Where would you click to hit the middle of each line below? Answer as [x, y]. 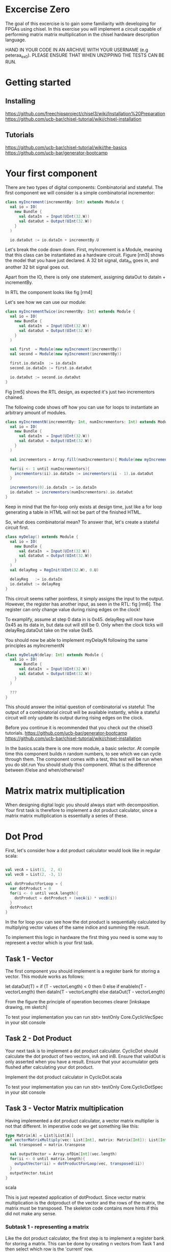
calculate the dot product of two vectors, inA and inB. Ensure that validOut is [85, 1056]
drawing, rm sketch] [26, 1007]
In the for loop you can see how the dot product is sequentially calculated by [85, 922]
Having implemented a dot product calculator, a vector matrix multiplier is [82, 1121]
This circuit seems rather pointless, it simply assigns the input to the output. [85, 598]
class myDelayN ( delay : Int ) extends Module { [54, 655]
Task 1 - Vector [29, 959]
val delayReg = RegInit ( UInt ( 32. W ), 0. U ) [54, 570]
